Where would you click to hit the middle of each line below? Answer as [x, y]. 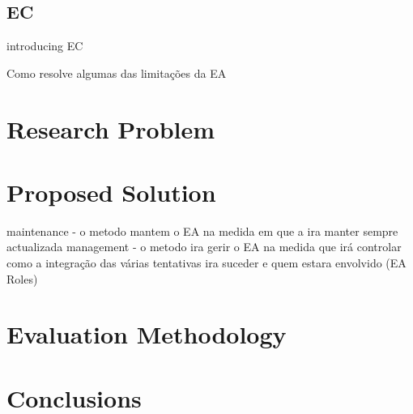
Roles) [22, 278]
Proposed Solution [111, 192]
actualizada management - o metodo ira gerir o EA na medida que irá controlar [204, 247]
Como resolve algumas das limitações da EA [117, 73]
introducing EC [45, 46]
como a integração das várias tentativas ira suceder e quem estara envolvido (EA [206, 263]
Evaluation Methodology [147, 334]
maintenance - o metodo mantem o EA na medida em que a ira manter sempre [202, 230]
